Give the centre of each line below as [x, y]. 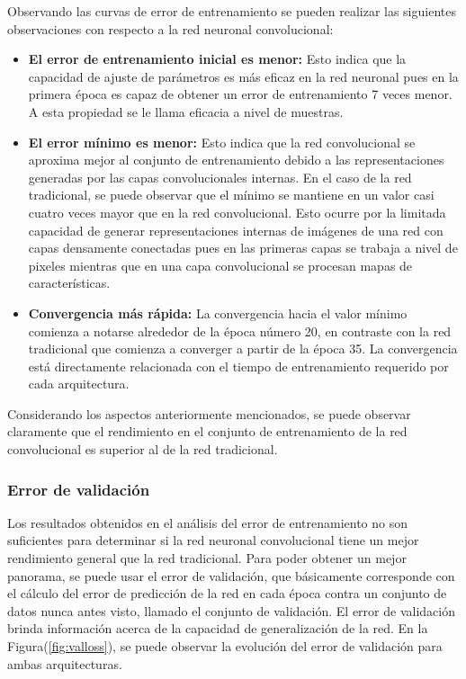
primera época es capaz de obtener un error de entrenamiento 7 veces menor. [240, 94]
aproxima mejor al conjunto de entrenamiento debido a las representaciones [236, 160]
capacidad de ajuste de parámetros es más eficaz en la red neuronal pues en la [243, 76]
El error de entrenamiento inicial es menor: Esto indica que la [217, 59]
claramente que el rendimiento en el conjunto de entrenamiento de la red [207, 431]
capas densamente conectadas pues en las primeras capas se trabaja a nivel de [243, 248]
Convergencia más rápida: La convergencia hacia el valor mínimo [218, 313]
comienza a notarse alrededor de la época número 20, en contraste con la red [240, 331]
